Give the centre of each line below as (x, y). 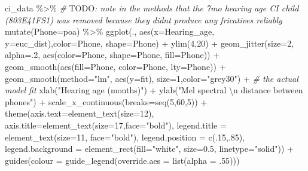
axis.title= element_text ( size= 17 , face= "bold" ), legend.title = (116, 125)
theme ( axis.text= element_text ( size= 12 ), (80, 113)
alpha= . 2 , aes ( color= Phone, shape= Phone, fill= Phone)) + (112, 55)
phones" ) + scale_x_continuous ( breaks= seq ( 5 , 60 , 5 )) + (106, 101)
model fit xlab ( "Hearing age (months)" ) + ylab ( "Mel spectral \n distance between (154, 90)
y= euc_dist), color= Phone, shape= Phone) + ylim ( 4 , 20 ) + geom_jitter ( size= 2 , (150, 43)
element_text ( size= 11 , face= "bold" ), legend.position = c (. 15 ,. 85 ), (125, 137)
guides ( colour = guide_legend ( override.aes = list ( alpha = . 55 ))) (122, 160)
